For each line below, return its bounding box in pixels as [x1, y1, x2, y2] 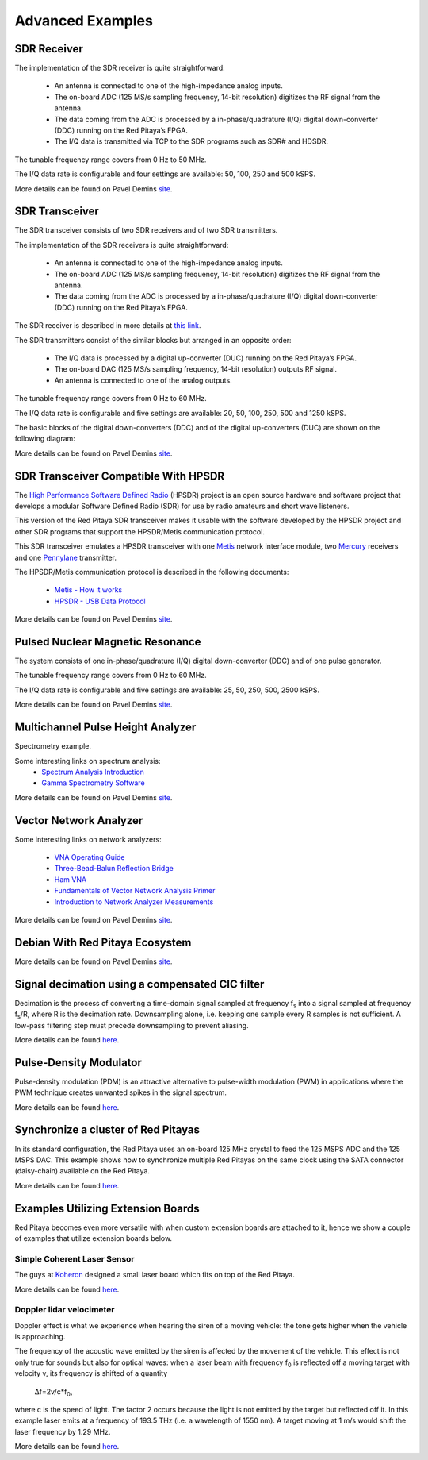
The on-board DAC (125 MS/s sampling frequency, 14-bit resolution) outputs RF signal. [54, 364, 337, 374]
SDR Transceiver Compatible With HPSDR [14, 469, 225, 483]
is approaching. [14, 1332, 66, 1342]
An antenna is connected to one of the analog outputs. [54, 376, 233, 385]
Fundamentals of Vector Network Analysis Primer [54, 886, 216, 896]
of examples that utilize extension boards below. [14, 1234, 173, 1242]
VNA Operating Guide [54, 853, 125, 861]
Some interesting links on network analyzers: [14, 834, 162, 844]
